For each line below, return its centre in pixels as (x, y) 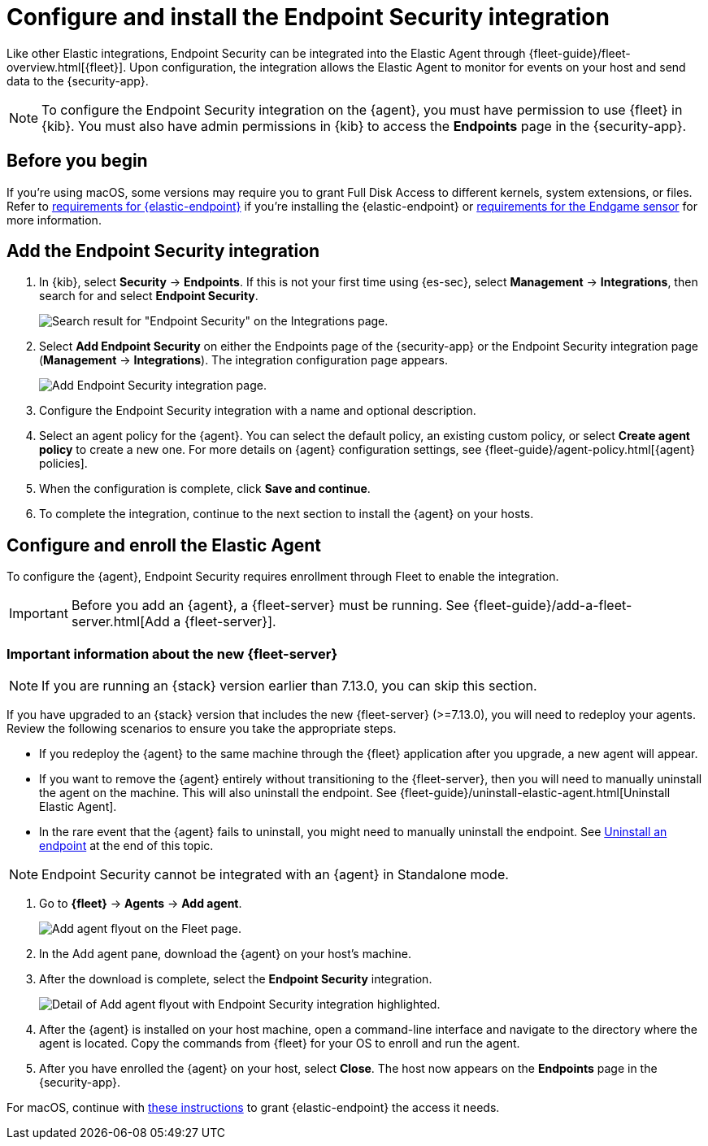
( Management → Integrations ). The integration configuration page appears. (244, 360)
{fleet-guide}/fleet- (580, 53)
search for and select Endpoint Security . (149, 296)
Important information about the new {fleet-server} (172, 654)
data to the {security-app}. (78, 81)
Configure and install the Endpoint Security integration (308, 17)
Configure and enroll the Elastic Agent (164, 545)
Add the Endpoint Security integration (163, 251)
